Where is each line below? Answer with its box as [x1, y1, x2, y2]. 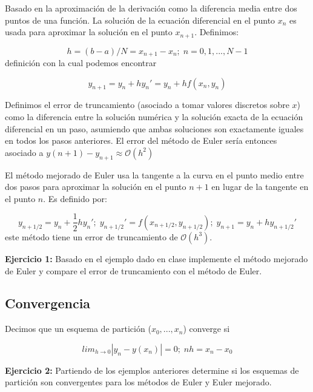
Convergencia [5, 294, 91, 313]
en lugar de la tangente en [211, 180, 309, 193]
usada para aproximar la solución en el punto [5, 25, 173, 38]
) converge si [183, 322, 230, 335]
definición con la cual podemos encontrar [5, 56, 157, 69]
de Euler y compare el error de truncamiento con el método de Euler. [5, 264, 262, 277]
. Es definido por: [43, 192, 107, 204]
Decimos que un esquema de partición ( [5, 322, 151, 335]
